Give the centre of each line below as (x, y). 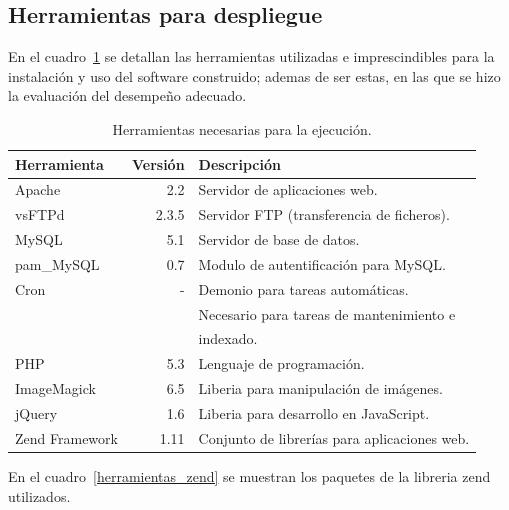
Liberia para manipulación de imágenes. (320, 388)
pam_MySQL (57, 263)
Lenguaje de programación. (281, 363)
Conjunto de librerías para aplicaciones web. (334, 437)
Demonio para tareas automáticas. (303, 288)
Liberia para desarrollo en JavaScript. (314, 413)
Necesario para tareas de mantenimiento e (327, 313)
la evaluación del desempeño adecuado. (127, 95)
